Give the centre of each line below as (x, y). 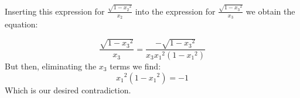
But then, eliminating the (51, 66)
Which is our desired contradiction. (68, 90)
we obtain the (270, 11)
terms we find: (135, 66)
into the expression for (175, 11)
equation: (21, 24)
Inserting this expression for (55, 11)
